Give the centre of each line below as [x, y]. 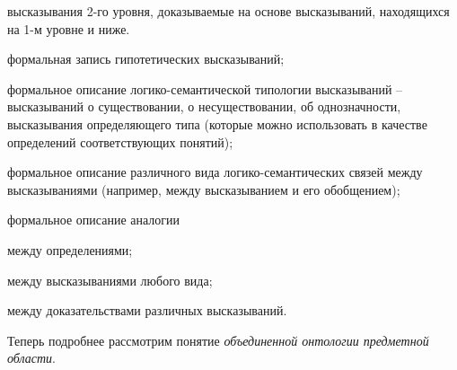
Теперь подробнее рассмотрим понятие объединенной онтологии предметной [218, 340]
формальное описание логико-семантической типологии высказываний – [205, 88]
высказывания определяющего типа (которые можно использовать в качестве [217, 123]
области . [32, 358]
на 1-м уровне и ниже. [69, 28]
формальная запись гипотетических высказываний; [146, 59]
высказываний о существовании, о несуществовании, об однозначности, [204, 106]
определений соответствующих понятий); [120, 141]
